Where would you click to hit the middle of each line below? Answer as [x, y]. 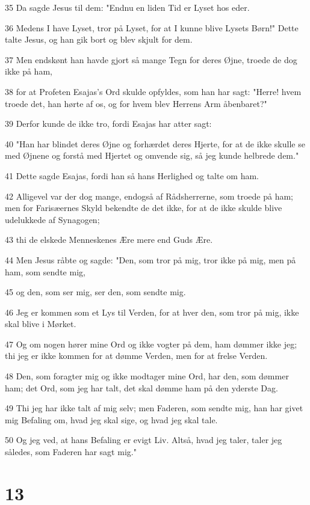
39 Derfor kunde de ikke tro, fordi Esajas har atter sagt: [108, 124]
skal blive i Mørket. [41, 324]
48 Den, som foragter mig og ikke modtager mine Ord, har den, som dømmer [147, 376]
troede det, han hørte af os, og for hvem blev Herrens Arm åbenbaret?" [136, 103]
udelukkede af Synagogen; [52, 219]
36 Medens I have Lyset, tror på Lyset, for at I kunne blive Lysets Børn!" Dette [152, 27]
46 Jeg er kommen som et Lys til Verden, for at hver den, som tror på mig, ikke [152, 312]
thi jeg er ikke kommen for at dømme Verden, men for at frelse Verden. [136, 356]
